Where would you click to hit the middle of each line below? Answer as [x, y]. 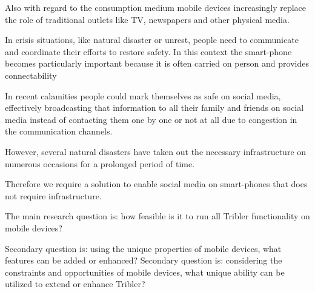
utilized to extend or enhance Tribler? [75, 284]
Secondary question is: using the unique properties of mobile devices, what [143, 248]
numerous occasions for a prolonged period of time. [100, 163]
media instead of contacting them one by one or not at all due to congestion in [151, 119]
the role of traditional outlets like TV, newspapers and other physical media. [147, 19]
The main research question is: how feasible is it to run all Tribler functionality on [157, 216]
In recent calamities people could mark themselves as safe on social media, [143, 95]
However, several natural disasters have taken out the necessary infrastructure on [156, 151]
